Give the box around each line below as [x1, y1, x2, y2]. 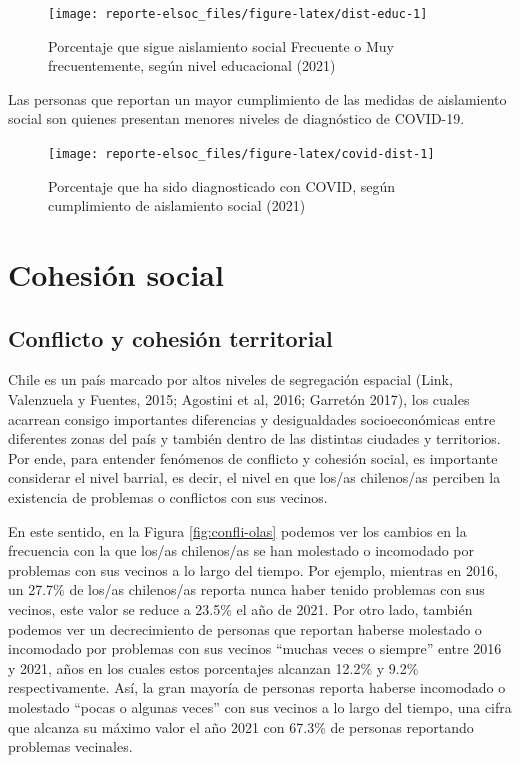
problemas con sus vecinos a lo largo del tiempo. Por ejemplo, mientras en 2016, [8, 559, 498, 580]
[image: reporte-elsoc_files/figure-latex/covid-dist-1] [48, 147, 435, 162]
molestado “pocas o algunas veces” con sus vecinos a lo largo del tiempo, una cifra [8, 696, 512, 717]
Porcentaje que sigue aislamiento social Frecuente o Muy [48, 35, 395, 56]
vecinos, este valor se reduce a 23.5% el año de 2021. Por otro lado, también [8, 598, 473, 619]
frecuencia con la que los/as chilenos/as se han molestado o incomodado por [8, 540, 475, 561]
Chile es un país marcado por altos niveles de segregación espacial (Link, [8, 369, 453, 390]
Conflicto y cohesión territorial [8, 322, 333, 353]
